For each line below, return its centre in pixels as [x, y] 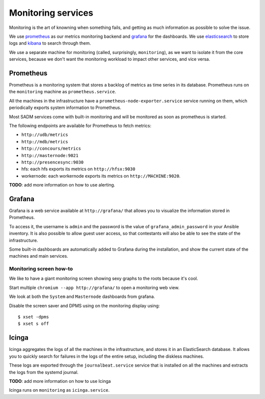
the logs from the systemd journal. [44, 372]
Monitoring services [51, 13]
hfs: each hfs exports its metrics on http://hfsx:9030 [78, 169]
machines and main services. [39, 256]
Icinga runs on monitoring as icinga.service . [59, 390]
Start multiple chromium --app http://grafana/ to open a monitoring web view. [94, 288]
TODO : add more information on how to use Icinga [60, 381]
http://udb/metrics [45, 135]
